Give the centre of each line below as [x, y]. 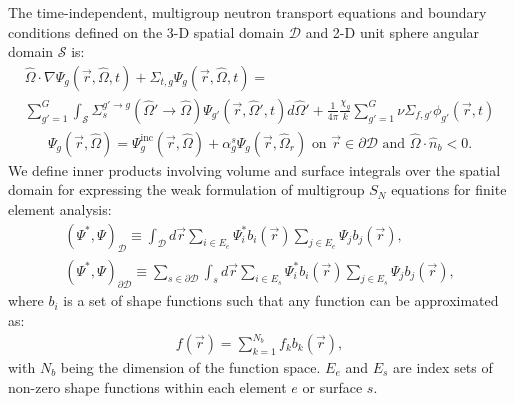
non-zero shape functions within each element [147, 386]
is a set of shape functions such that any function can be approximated [281, 300]
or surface [332, 386]
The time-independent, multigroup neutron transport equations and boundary [247, 12]
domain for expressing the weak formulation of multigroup [186, 189]
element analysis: [60, 209]
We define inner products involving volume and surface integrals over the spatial [254, 169]
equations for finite [449, 189]
